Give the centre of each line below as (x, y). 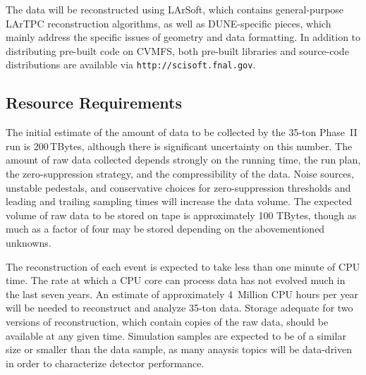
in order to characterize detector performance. (105, 363)
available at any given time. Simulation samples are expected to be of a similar (176, 335)
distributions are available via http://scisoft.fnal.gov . (131, 64)
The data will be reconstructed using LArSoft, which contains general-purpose (175, 9)
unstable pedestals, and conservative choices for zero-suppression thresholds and (178, 187)
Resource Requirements (94, 103)
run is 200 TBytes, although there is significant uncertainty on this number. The (179, 146)
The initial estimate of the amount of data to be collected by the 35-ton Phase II (182, 132)
